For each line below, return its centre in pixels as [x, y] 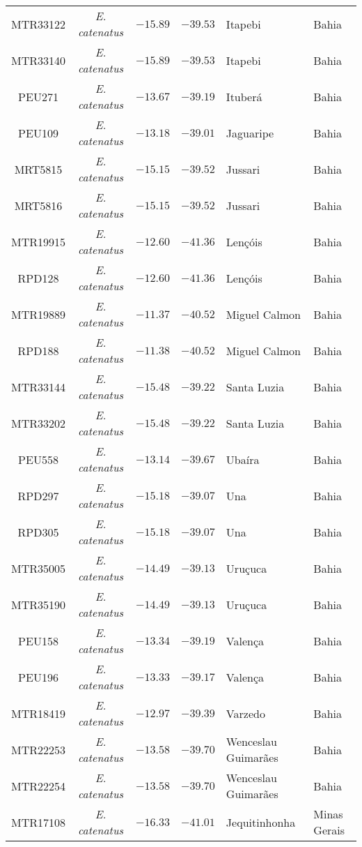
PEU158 [38, 640]
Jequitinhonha [261, 822]
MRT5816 [38, 205]
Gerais [329, 830]
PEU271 [38, 96]
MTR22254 [39, 786]
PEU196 [38, 677]
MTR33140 [39, 60]
